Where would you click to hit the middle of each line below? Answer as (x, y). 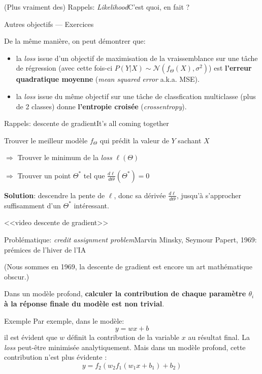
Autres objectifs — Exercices (49, 24)
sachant (190, 140)
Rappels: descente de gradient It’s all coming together (87, 123)
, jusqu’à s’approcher (209, 195)
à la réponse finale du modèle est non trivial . (84, 303)
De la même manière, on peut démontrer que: (75, 41)
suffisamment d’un (32, 205)
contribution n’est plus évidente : (56, 357)
